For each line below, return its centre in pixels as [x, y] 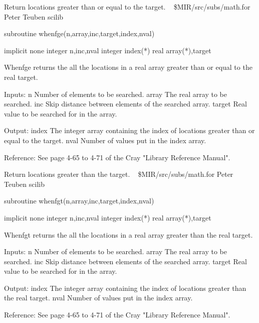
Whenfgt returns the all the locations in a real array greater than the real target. [128, 234]
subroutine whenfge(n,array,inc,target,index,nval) [79, 33]
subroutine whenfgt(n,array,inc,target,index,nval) [79, 201]
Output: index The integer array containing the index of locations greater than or [129, 130]
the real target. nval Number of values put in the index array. [98, 298]
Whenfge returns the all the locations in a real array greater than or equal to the [128, 67]
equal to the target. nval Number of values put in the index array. [105, 140]
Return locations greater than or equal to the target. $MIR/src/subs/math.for [127, 7]
